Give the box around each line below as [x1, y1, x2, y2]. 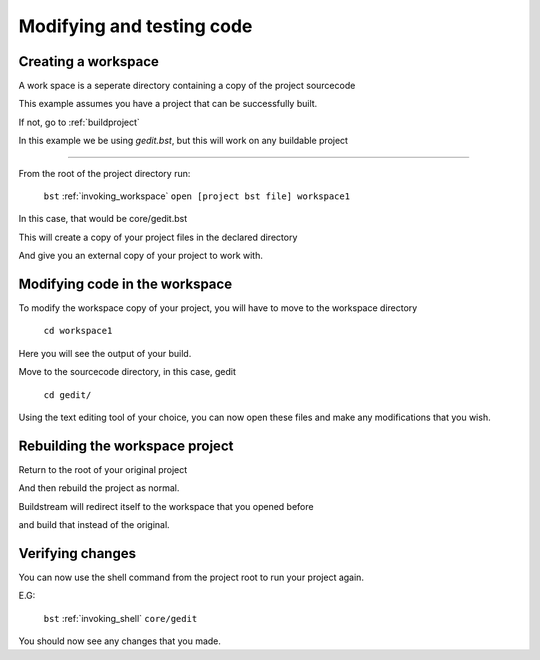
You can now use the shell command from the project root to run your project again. [18, 571, 365, 584]
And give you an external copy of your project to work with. [18, 250, 264, 262]
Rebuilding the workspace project [18, 437, 234, 454]
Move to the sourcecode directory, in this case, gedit [18, 366, 237, 378]
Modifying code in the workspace [18, 276, 233, 292]
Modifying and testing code [18, 15, 253, 37]
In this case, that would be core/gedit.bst [18, 213, 188, 225]
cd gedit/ [43, 389, 92, 400]
